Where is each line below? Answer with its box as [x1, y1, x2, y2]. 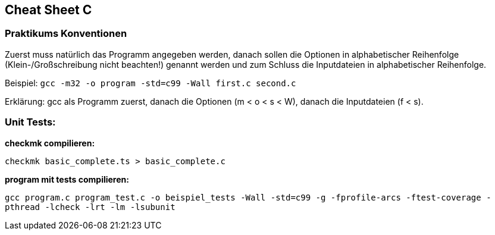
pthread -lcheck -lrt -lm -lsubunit [5, 202, 176, 212]
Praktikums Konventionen [5, 27, 127, 40]
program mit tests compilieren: [5, 174, 129, 184]
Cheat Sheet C [5, 2, 92, 17]
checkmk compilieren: [5, 137, 95, 148]
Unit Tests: [5, 116, 56, 129]
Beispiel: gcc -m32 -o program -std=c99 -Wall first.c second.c [5, 77, 296, 88]
